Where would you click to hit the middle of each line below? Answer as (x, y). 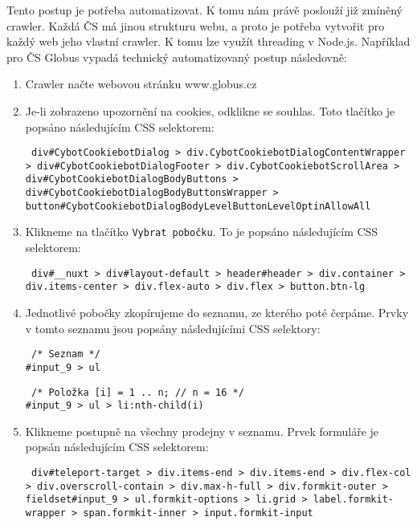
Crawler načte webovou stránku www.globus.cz (141, 84)
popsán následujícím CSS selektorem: (117, 447)
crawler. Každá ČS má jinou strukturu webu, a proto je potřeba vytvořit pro (196, 25)
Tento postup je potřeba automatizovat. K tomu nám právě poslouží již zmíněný (204, 10)
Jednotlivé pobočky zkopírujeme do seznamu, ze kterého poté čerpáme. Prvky (217, 312)
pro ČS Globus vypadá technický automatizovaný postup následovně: (177, 57)
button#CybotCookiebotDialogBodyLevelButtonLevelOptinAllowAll (198, 206)
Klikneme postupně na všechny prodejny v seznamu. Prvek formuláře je (202, 431)
